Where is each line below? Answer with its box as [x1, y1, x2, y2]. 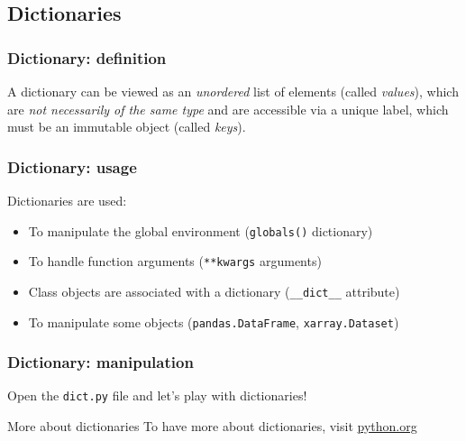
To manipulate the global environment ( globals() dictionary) [28, 221, 373, 240]
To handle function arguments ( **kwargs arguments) [28, 252, 322, 271]
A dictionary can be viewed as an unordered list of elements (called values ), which [7, 82, 459, 100]
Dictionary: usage [7, 155, 137, 178]
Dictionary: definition [7, 46, 167, 69]
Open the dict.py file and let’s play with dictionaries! [7, 386, 307, 405]
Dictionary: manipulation [7, 351, 194, 373]
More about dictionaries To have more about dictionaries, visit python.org [7, 417, 417, 436]
